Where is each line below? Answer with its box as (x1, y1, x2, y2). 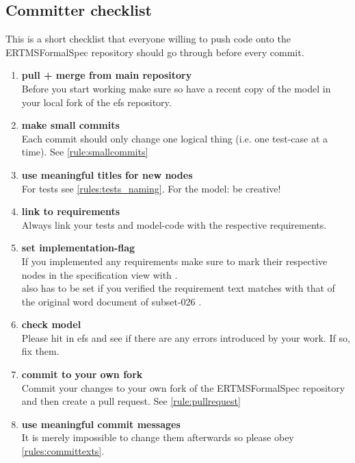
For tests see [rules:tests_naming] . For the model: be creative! (21, 181, 281, 195)
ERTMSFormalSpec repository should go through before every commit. (5, 45, 304, 59)
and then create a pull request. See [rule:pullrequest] (21, 394, 241, 408)
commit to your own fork (21, 367, 143, 381)
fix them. (21, 344, 60, 358)
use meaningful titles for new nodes (21, 167, 193, 182)
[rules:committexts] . (21, 444, 105, 458)
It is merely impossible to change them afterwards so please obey (21, 430, 294, 445)
